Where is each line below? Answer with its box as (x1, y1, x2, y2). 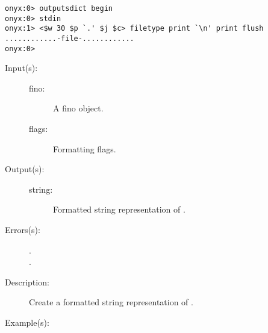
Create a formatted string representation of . (29, 296, 193, 308)
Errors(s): (5, 223, 40, 236)
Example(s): (5, 316, 49, 328)
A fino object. (53, 102, 104, 114)
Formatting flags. (53, 142, 116, 155)
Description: (5, 275, 49, 288)
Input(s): (5, 61, 38, 74)
